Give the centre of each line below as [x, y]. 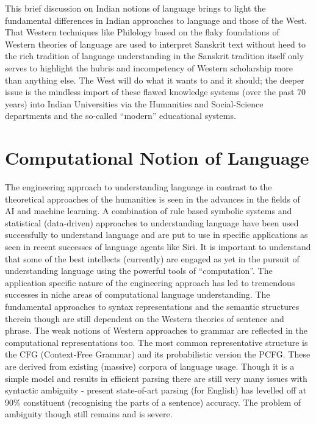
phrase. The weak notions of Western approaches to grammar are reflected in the [156, 330]
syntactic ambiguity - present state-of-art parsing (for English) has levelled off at [156, 390]
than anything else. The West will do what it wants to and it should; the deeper [155, 80]
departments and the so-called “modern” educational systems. [120, 116]
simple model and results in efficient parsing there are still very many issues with [156, 378]
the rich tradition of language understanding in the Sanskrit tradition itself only [155, 56]
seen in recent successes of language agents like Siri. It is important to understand [158, 247]
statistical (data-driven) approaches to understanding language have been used [152, 222]
